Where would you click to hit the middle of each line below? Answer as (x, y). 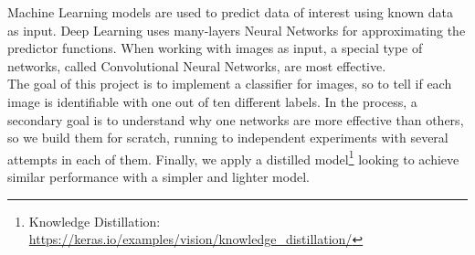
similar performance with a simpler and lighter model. (158, 176)
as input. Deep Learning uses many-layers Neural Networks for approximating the (237, 30)
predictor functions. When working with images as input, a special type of (215, 48)
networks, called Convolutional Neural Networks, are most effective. (197, 65)
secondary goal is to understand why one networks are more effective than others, (236, 119)
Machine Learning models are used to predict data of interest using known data (230, 12)
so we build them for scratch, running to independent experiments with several (228, 138)
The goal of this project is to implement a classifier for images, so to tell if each (230, 84)
